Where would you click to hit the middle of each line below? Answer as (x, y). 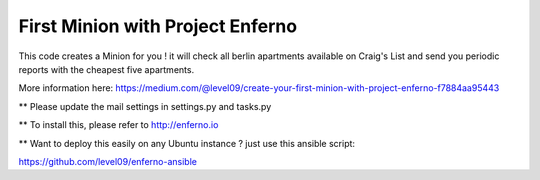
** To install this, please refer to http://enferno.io (118, 125)
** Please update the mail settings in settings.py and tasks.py (145, 106)
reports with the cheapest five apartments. (106, 69)
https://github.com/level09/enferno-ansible (107, 161)
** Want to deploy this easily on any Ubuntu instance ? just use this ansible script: (186, 143)
